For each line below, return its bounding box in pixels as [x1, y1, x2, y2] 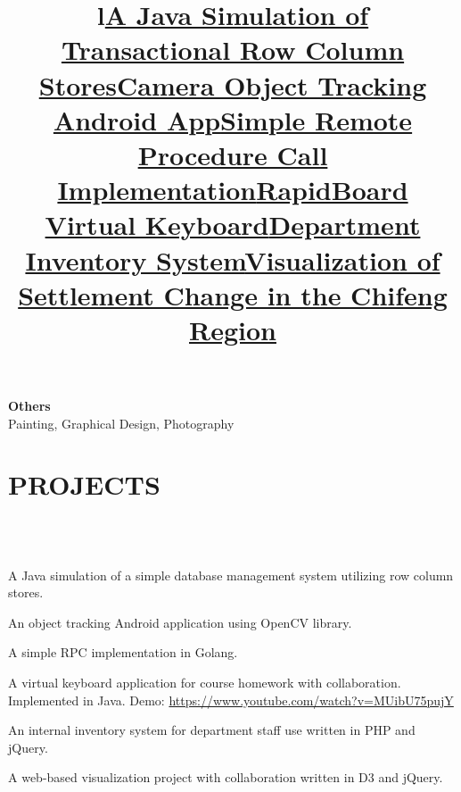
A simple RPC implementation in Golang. [8, 643, 238, 662]
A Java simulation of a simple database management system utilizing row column [8, 565, 454, 584]
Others [8, 396, 51, 415]
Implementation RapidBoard [57, 171, 408, 208]
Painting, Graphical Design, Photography [8, 413, 235, 432]
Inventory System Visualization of [25, 241, 440, 278]
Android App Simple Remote [53, 101, 413, 138]
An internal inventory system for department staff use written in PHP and [8, 721, 416, 739]
